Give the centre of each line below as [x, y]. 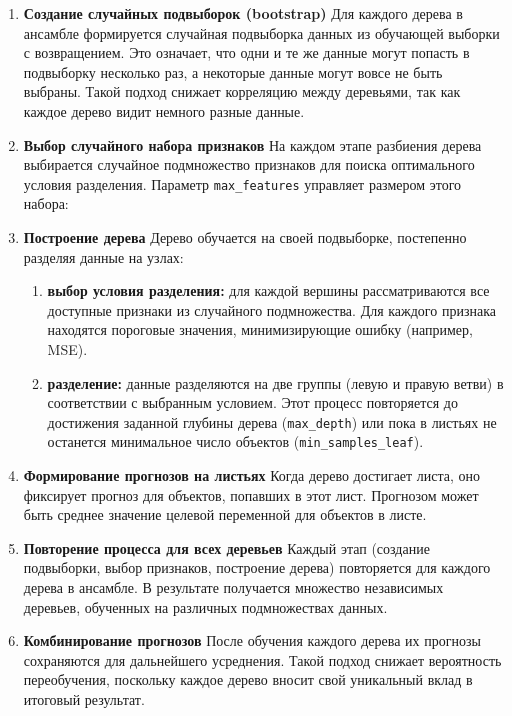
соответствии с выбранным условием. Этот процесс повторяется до [252, 402]
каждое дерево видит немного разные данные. [164, 110]
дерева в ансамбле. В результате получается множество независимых [233, 587]
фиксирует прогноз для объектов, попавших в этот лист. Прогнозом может [251, 494]
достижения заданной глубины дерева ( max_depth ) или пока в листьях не [272, 421]
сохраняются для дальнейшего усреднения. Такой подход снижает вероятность [262, 659]
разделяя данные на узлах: [103, 256]
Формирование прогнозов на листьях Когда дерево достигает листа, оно [252, 475]
